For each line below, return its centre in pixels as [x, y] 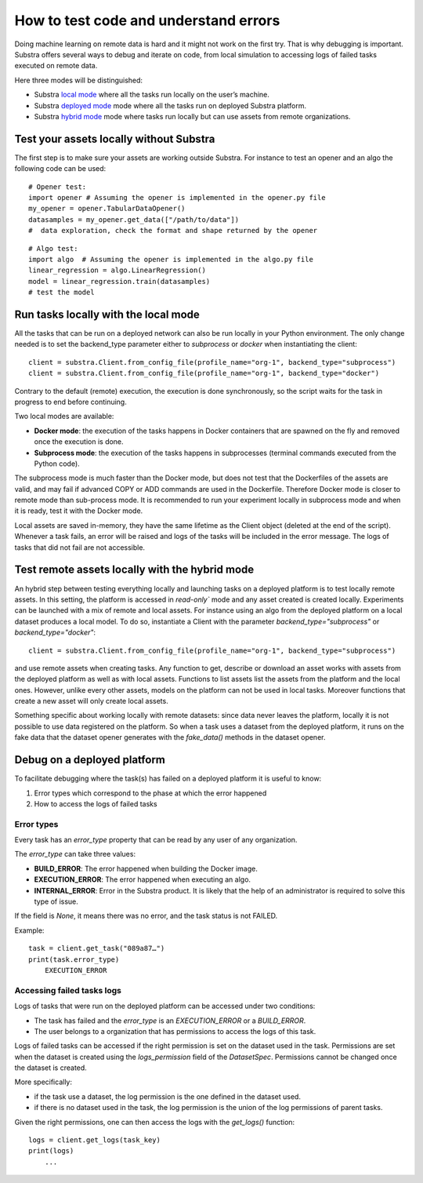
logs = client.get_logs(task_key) [94, 1140]
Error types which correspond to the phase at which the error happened [150, 793]
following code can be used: [60, 169]
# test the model [61, 293]
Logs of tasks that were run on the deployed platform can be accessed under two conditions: [165, 1006]
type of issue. [56, 901]
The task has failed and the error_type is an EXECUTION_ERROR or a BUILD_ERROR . [170, 1021]
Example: [29, 930]
